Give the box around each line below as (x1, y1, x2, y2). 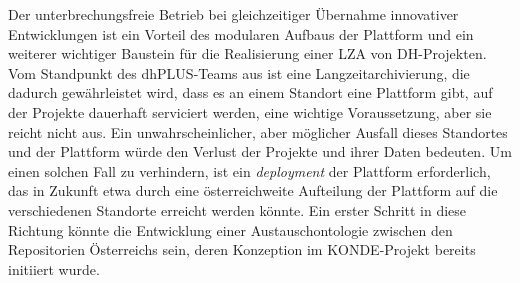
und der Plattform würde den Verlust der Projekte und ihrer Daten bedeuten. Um (8, 141, 512, 162)
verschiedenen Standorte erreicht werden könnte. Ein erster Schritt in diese (8, 199, 467, 220)
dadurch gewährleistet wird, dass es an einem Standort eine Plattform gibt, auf (8, 82, 493, 103)
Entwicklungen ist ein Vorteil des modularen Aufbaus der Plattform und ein (8, 23, 474, 44)
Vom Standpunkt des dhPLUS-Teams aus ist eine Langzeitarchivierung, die (8, 62, 470, 83)
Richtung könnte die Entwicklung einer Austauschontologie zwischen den (8, 219, 453, 240)
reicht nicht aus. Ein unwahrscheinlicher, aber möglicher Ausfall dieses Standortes (8, 121, 508, 142)
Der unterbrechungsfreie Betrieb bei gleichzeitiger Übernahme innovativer (8, 4, 459, 24)
